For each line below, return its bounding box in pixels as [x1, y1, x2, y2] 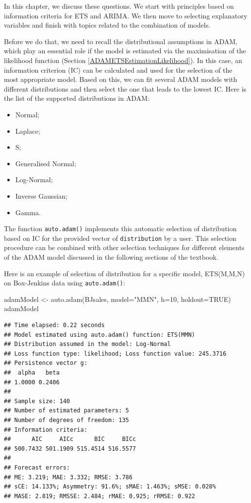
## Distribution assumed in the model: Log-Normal [4, 341, 171, 348]
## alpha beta [4, 369, 60, 376]
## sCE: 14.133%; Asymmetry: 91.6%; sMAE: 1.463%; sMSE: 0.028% [4, 483, 216, 490]
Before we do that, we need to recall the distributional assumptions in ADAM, [4, 36, 238, 46]
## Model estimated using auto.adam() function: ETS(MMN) [4, 331, 195, 338]
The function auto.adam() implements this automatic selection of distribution [4, 223, 237, 234]
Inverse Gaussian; [15, 190, 67, 201]
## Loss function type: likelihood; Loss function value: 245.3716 [4, 350, 227, 357]
